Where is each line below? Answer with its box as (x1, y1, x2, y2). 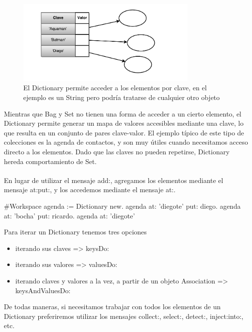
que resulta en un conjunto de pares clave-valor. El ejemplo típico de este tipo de (4, 127, 244, 137)
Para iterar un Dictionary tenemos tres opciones (4, 227, 147, 237)
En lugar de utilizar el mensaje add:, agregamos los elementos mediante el (4, 175, 223, 185)
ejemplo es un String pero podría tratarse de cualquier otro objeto (23, 92, 220, 102)
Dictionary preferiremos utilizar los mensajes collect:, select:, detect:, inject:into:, (4, 311, 244, 321)
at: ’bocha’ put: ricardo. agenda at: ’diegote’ (4, 210, 135, 220)
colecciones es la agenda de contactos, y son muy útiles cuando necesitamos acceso (4, 137, 248, 147)
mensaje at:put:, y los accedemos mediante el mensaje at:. (4, 184, 176, 195)
